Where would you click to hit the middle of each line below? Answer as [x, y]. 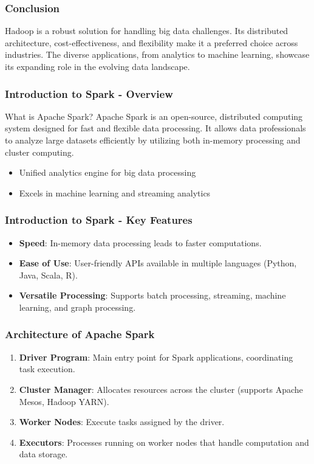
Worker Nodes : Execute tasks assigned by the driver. [122, 422]
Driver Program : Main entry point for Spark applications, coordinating [156, 357]
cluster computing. [39, 152]
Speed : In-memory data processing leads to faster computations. [140, 242]
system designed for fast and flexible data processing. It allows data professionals [155, 128]
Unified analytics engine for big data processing [108, 172]
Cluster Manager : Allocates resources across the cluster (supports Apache [161, 389]
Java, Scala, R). [48, 275]
